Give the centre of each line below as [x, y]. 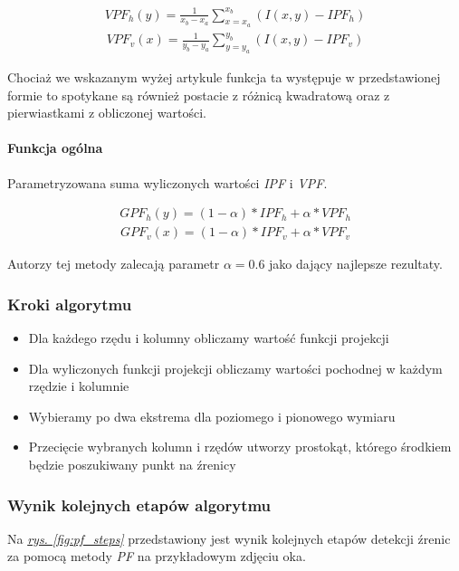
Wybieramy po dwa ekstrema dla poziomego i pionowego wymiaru [212, 416]
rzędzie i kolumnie [79, 386]
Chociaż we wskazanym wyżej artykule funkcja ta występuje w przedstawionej [224, 77]
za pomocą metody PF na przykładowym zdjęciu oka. [157, 556]
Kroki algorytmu [70, 304]
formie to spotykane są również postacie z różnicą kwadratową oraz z [199, 95]
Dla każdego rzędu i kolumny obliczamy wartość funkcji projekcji [209, 338]
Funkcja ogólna [55, 148]
